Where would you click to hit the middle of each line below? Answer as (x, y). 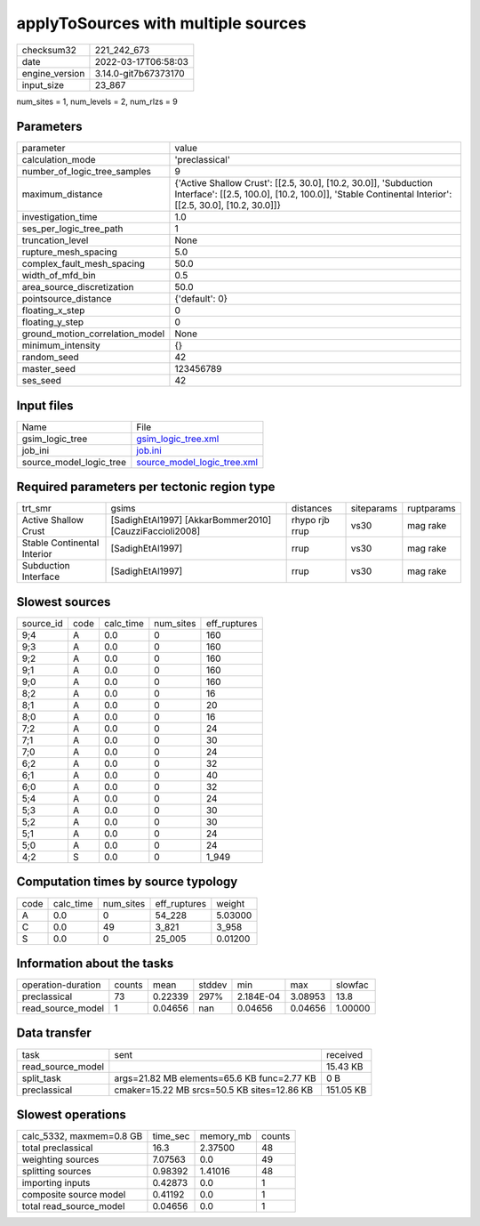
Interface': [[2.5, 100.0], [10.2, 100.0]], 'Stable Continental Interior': (313, 194)
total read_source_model (73, 1206)
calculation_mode (59, 160)
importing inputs (56, 1183)
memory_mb (226, 1136)
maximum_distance (62, 194)
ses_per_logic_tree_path (72, 229)
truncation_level (55, 240)
